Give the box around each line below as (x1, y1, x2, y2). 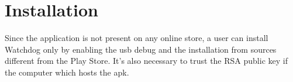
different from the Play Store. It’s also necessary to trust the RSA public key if (5, 54, 288, 67)
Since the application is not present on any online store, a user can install (5, 32, 268, 44)
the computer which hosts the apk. (5, 66, 129, 78)
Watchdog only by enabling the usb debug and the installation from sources (5, 43, 277, 55)
